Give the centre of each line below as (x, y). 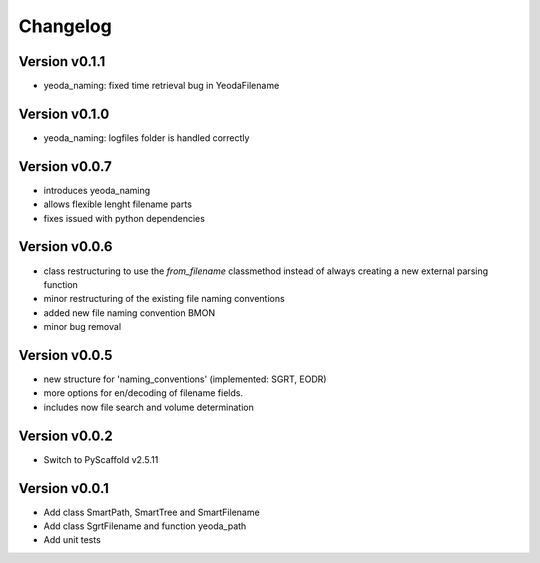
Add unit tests (72, 540)
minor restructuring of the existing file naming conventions (164, 299)
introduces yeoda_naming (97, 190)
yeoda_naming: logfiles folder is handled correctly (146, 137)
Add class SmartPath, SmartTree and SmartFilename (151, 512)
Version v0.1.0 (64, 113)
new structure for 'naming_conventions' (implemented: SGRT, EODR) (185, 379)
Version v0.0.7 (65, 166)
